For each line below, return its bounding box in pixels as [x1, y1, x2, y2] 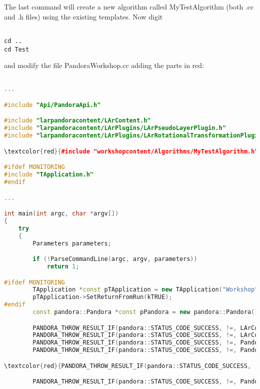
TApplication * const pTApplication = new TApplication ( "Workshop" [32, 286, 258, 293]
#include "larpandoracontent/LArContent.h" [4, 117, 151, 124]
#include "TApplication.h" [4, 171, 93, 178]
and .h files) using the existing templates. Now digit [4, 11, 163, 21]
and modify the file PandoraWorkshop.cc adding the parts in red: [4, 60, 204, 70]
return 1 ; [46, 263, 79, 270]
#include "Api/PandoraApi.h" [4, 101, 101, 108]
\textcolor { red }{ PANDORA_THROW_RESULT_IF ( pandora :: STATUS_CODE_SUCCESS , [4, 362, 251, 369]
